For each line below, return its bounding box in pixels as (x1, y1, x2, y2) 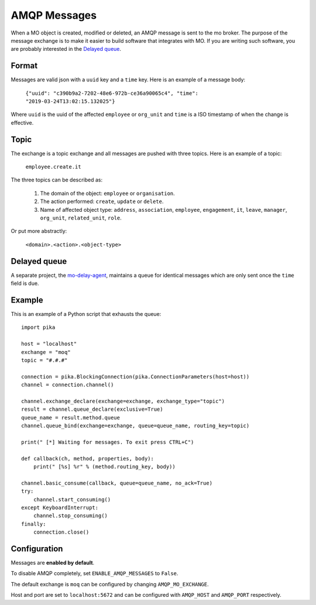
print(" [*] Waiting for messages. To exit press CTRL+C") (21, 439, 194, 445)
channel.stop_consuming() (33, 513, 108, 519)
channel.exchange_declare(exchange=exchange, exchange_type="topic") (21, 398, 225, 404)
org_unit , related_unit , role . (40, 214, 122, 222)
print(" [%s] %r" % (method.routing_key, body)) (33, 463, 176, 470)
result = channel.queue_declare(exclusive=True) (21, 406, 163, 412)
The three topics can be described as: (11, 176, 103, 184)
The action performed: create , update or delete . (40, 198, 164, 205)
